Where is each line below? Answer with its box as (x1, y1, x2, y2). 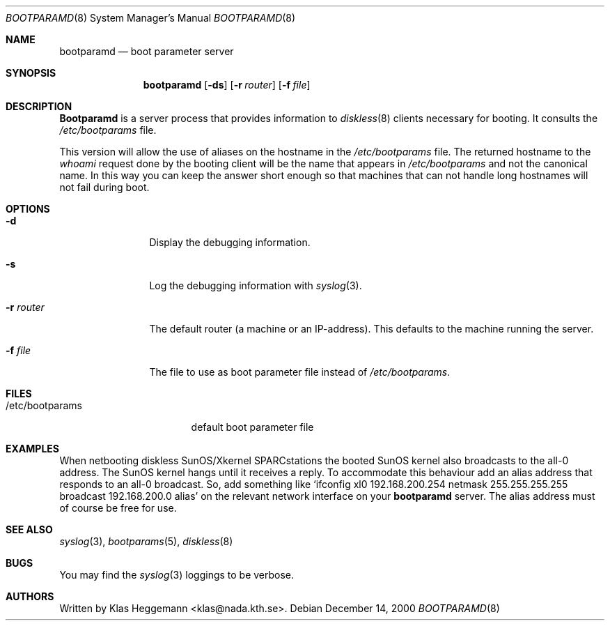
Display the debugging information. (149, 236, 311, 248)
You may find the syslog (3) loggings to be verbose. (59, 569, 295, 581)
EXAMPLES (6, 443, 59, 455)
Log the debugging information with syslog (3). (149, 280, 362, 291)
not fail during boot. (59, 181, 150, 193)
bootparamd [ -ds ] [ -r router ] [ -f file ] (143, 79, 311, 91)
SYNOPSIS (6, 67, 56, 79)
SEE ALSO (6, 524, 53, 535)
